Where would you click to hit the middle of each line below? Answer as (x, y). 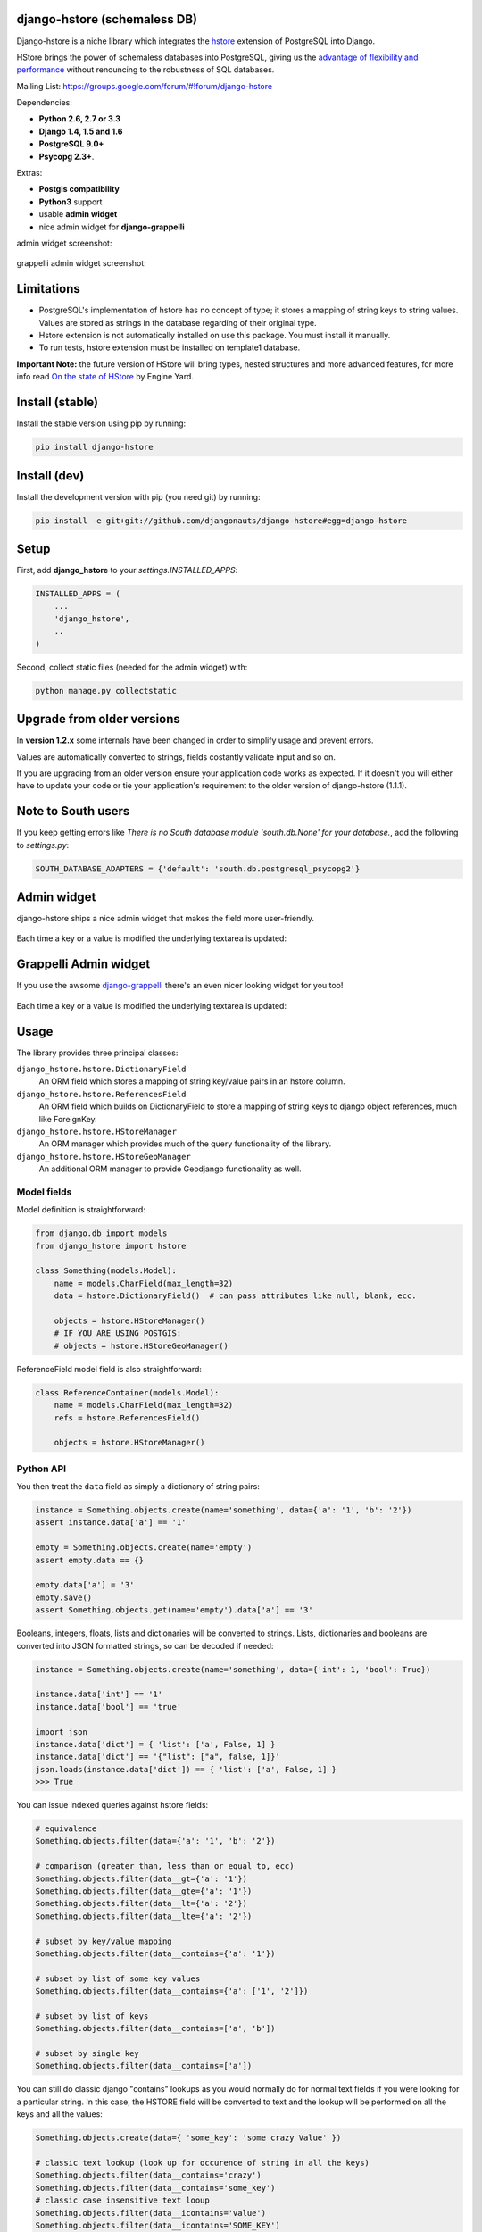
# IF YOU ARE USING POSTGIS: (118, 1333)
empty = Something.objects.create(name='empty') (144, 1548)
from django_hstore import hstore (111, 1246)
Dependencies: (45, 103)
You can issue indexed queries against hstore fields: (112, 1805)
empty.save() (64, 1597)
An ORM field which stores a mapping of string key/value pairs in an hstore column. (192, 1081)
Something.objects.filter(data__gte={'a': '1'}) (144, 1891)
